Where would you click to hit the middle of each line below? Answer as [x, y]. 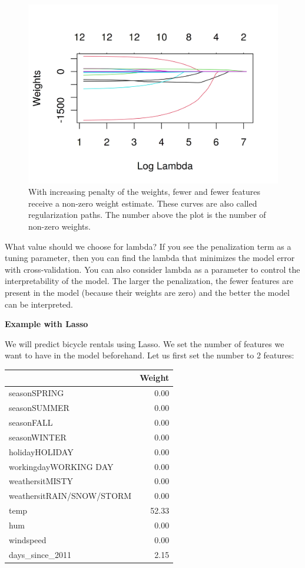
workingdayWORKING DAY [61, 466]
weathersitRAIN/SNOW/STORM [70, 496]
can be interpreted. [39, 304]
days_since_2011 [40, 554]
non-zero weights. [59, 226]
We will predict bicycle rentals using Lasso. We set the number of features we [145, 343]
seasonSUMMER [39, 408]
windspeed [28, 539]
